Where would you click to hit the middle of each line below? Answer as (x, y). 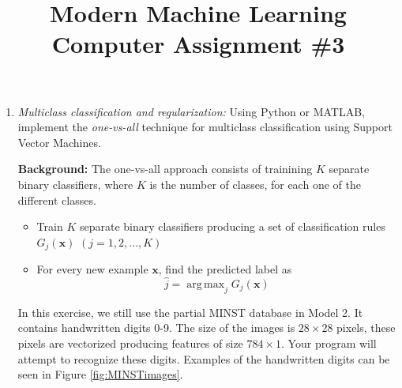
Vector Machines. (59, 142)
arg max (206, 284)
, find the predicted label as (225, 269)
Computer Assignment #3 (198, 44)
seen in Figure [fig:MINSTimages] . (100, 374)
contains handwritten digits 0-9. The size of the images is (156, 328)
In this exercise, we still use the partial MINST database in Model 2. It (190, 312)
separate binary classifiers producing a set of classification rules (232, 226)
